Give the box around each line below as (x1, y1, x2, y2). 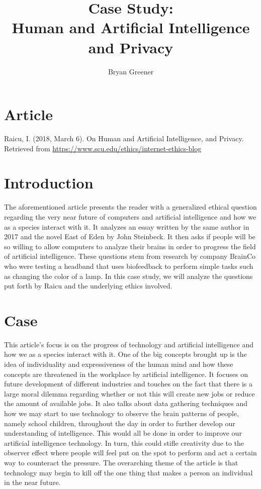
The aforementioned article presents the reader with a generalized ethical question (4, 202, 257, 212)
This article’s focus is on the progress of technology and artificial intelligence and (4, 339, 254, 349)
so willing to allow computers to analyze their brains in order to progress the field (4, 241, 256, 251)
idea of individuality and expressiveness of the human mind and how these (4, 359, 233, 369)
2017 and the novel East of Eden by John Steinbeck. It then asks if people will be (4, 231, 255, 242)
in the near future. (4, 477, 61, 487)
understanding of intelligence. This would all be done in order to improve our (4, 428, 242, 438)
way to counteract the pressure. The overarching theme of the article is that (4, 457, 238, 467)
